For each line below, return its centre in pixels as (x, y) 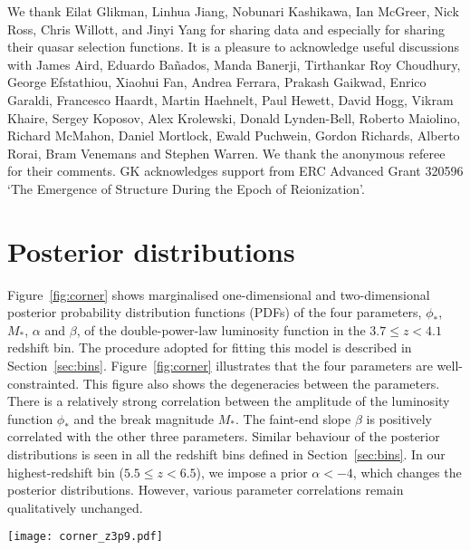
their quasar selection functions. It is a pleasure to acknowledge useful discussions (234, 47)
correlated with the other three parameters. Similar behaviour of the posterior (224, 436)
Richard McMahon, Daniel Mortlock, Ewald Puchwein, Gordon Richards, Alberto (234, 135)
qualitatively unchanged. (75, 507)
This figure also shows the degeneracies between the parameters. (261, 383)
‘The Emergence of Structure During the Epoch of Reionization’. (186, 188)
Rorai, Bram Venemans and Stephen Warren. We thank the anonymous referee (226, 153)
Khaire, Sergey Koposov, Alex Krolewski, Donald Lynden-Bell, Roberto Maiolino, (234, 117)
